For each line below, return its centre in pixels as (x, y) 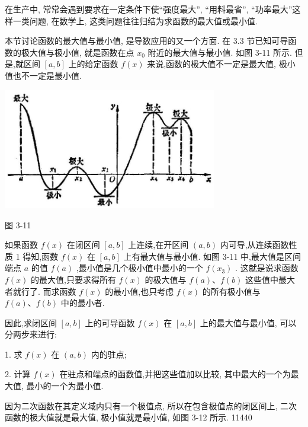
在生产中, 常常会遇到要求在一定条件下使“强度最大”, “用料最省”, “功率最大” (149, 9)
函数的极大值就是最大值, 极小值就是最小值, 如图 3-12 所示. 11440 (129, 417)
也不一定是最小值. (47, 75)
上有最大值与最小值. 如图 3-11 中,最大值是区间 (212, 256)
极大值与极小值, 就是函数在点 (78, 52)
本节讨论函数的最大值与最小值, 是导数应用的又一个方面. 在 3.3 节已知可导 (147, 41)
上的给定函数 (93, 64)
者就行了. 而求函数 (41, 291)
